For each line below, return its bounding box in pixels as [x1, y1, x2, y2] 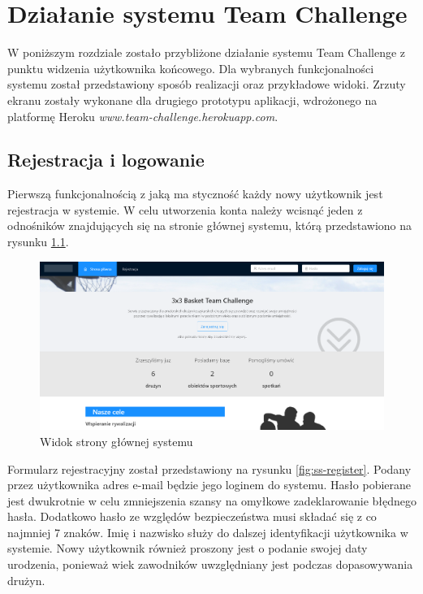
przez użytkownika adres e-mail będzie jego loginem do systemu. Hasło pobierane [7, 476, 412, 493]
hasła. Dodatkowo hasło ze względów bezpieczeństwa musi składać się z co [7, 508, 377, 525]
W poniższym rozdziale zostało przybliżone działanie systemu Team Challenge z [7, 44, 406, 61]
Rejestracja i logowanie [7, 147, 205, 172]
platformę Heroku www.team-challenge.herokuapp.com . [7, 107, 278, 124]
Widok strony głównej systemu [40, 432, 193, 449]
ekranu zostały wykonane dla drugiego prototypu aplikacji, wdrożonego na [7, 91, 378, 108]
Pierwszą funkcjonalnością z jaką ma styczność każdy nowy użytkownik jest [7, 185, 383, 202]
